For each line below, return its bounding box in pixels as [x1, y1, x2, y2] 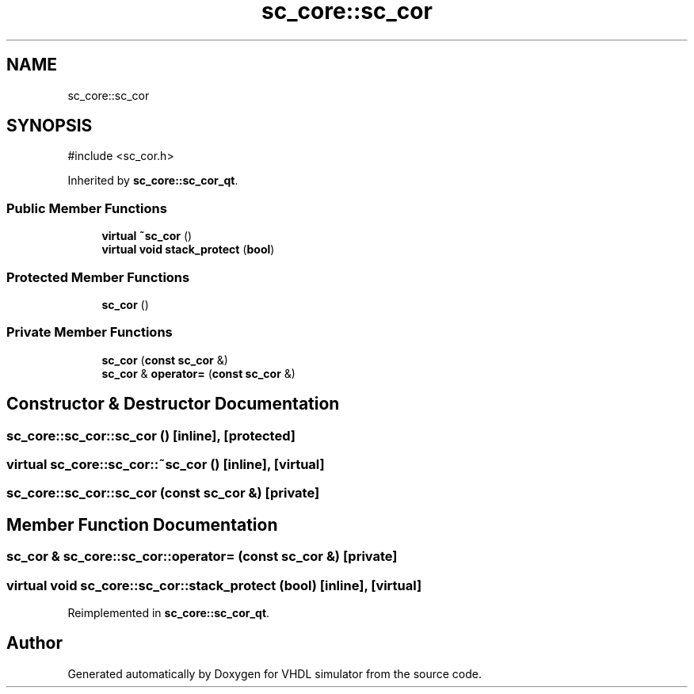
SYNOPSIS [6, 116, 93, 136]
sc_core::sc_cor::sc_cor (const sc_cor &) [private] [6, 485, 320, 501]
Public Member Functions [6, 200, 167, 216]
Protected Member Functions [6, 269, 190, 285]
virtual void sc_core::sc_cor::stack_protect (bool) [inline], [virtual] [6, 577, 422, 593]
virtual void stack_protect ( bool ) [101, 242, 275, 257]
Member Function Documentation [6, 514, 278, 535]
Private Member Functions [6, 324, 173, 341]
